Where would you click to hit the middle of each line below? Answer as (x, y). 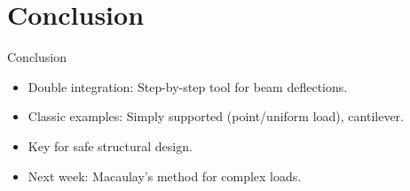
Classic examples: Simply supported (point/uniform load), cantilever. (216, 116)
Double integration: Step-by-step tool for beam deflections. (188, 86)
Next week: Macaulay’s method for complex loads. (165, 176)
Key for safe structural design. (110, 145)
